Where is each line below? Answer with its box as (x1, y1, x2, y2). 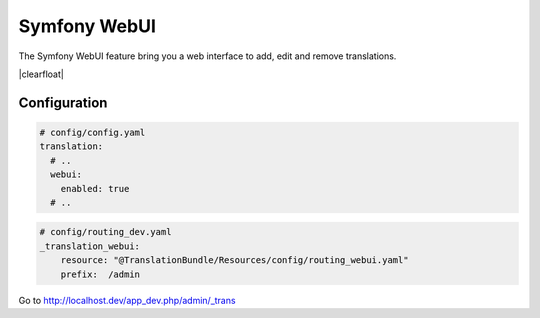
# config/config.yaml (39, 126, 146, 138)
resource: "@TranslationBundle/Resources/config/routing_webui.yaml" (60, 255, 409, 266)
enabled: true (60, 183, 130, 194)
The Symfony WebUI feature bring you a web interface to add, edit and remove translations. (18, 50, 397, 62)
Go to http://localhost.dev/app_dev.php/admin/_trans (18, 294, 236, 306)
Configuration (18, 94, 108, 111)
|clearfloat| (18, 68, 64, 80)
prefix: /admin (60, 268, 140, 280)
